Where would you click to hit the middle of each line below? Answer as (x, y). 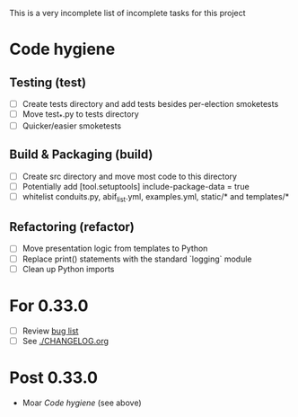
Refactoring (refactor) (72, 227)
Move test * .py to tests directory (80, 115)
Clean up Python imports (68, 269)
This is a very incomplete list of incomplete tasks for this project (127, 13)
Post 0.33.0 (54, 377)
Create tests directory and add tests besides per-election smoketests (150, 104)
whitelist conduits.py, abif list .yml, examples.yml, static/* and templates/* (156, 197)
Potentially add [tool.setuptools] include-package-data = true (136, 186)
